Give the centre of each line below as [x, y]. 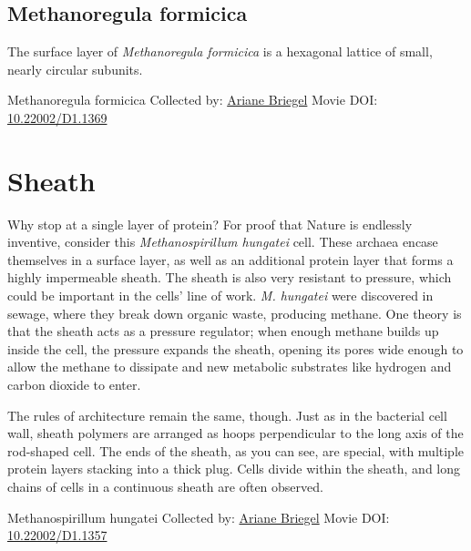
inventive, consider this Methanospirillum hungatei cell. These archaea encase [223, 242]
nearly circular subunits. [75, 69]
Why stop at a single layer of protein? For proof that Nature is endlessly [210, 224]
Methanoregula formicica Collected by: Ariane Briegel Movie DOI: [193, 100]
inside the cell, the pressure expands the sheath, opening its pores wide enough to [235, 348]
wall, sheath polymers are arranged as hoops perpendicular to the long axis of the [235, 433]
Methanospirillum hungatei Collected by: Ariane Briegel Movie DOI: [199, 517]
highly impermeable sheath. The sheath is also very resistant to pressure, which [230, 277]
